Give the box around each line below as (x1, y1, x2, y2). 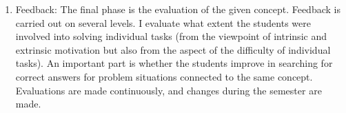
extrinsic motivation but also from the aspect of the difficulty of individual (15, 42, 331, 56)
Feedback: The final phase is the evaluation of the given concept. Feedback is (15, 2, 340, 16)
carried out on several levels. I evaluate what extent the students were (15, 15, 311, 30)
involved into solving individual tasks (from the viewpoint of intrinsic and (15, 29, 327, 43)
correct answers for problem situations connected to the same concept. (15, 69, 313, 83)
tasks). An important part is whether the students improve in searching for (15, 56, 333, 70)
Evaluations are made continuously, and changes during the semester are (15, 83, 322, 97)
